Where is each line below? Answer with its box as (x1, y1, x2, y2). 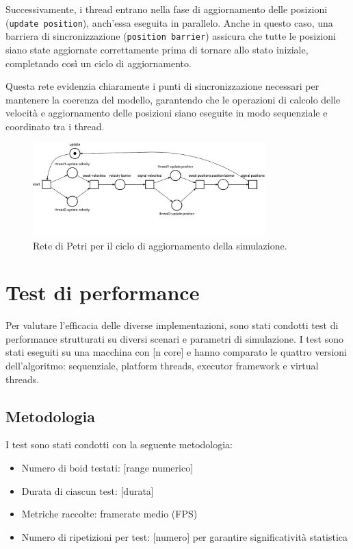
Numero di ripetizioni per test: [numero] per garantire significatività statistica (21, 529, 348, 544)
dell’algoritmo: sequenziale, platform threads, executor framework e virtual (5, 358, 319, 373)
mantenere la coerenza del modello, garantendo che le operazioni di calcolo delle (5, 92, 341, 106)
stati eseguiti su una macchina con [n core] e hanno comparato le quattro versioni (5, 345, 347, 359)
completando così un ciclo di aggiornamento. (5, 56, 192, 70)
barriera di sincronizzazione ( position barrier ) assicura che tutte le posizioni (5, 29, 336, 43)
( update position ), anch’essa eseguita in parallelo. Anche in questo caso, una (5, 15, 333, 29)
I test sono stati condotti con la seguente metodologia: (5, 437, 233, 452)
